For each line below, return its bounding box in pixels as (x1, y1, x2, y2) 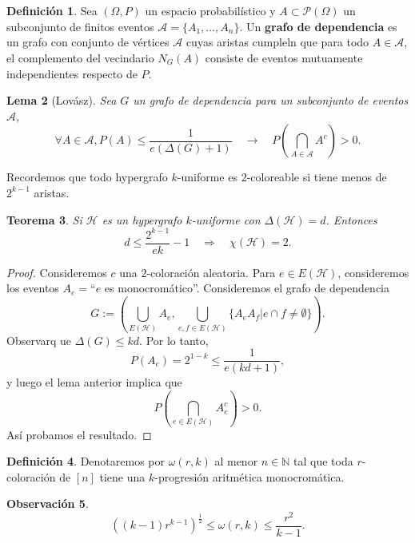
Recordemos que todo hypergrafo (6, 168, 168, 185)
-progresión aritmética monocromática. (154, 468, 345, 485)
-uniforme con (191, 211, 261, 228)
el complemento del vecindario (6, 49, 154, 65)
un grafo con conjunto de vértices (6, 34, 170, 50)
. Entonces (325, 211, 377, 228)
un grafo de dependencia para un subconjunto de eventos (133, 92, 409, 109)
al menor (214, 453, 258, 470)
